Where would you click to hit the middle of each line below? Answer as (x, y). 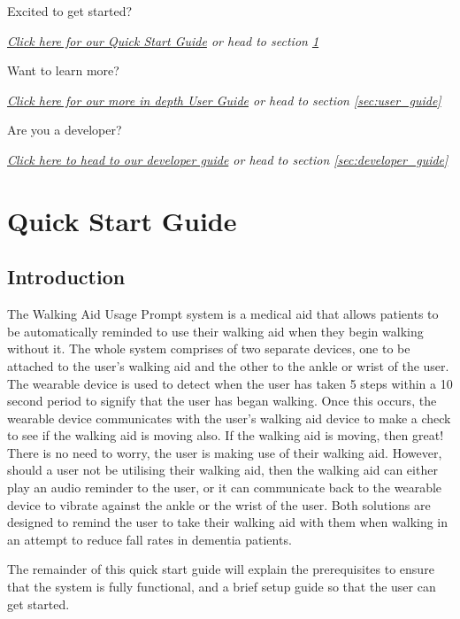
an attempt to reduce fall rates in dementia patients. (149, 539)
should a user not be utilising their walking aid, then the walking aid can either (222, 470)
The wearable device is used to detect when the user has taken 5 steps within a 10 (230, 383)
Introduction (66, 277)
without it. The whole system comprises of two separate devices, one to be (209, 348)
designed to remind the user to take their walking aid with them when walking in (228, 522)
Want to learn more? (63, 70)
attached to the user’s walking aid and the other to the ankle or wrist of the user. (228, 365)
